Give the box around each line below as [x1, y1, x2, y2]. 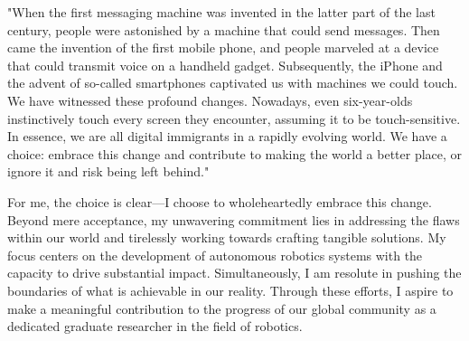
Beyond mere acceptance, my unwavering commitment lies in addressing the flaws [7, 210, 460, 229]
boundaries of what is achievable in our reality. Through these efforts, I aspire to [7, 280, 454, 299]
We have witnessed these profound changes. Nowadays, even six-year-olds [7, 90, 413, 109]
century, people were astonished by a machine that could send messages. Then [7, 20, 440, 39]
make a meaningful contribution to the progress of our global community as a [7, 298, 436, 317]
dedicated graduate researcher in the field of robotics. [7, 317, 303, 336]
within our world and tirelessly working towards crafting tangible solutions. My [7, 228, 446, 247]
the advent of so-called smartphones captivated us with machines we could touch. [7, 73, 458, 92]
